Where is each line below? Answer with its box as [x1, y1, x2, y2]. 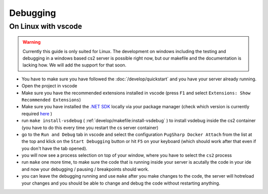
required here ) [21, 111, 52, 117]
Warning [22, 39, 41, 45]
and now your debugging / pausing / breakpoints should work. [21, 166, 149, 172]
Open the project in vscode [21, 83, 77, 89]
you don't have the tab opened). [21, 145, 88, 151]
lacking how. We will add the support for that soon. [22, 62, 127, 68]
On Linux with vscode [9, 22, 82, 31]
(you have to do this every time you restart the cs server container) [21, 125, 159, 130]
